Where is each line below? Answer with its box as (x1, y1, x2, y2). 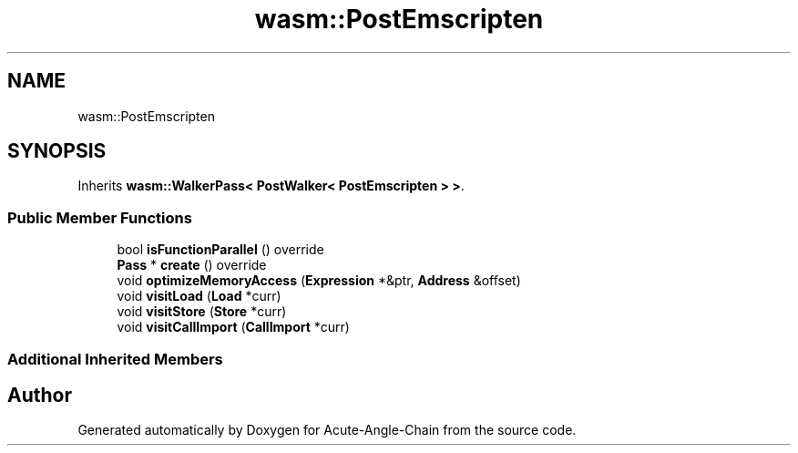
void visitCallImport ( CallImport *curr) (117, 319, 350, 335)
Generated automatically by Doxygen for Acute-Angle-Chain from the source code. (77, 422, 577, 438)
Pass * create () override (117, 257, 267, 273)
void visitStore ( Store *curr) (117, 304, 287, 320)
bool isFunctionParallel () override (117, 242, 324, 258)
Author (7, 383, 72, 407)
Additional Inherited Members (7, 349, 223, 368)
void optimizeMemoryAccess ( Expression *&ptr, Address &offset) (117, 273, 521, 289)
